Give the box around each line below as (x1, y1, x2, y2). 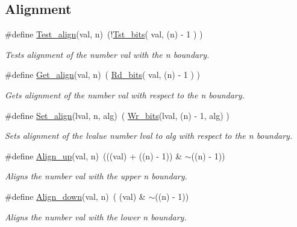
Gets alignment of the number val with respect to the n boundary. (5, 88, 245, 101)
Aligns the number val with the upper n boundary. (5, 170, 187, 182)
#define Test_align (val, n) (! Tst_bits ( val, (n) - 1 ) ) (5, 28, 203, 40)
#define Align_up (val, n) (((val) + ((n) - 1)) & (5, 149, 183, 162)
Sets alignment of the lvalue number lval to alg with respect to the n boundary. (5, 129, 293, 142)
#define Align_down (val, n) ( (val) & (5, 190, 146, 202)
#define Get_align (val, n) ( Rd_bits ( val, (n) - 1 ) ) (5, 68, 200, 81)
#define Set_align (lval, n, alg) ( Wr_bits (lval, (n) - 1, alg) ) (5, 109, 230, 121)
